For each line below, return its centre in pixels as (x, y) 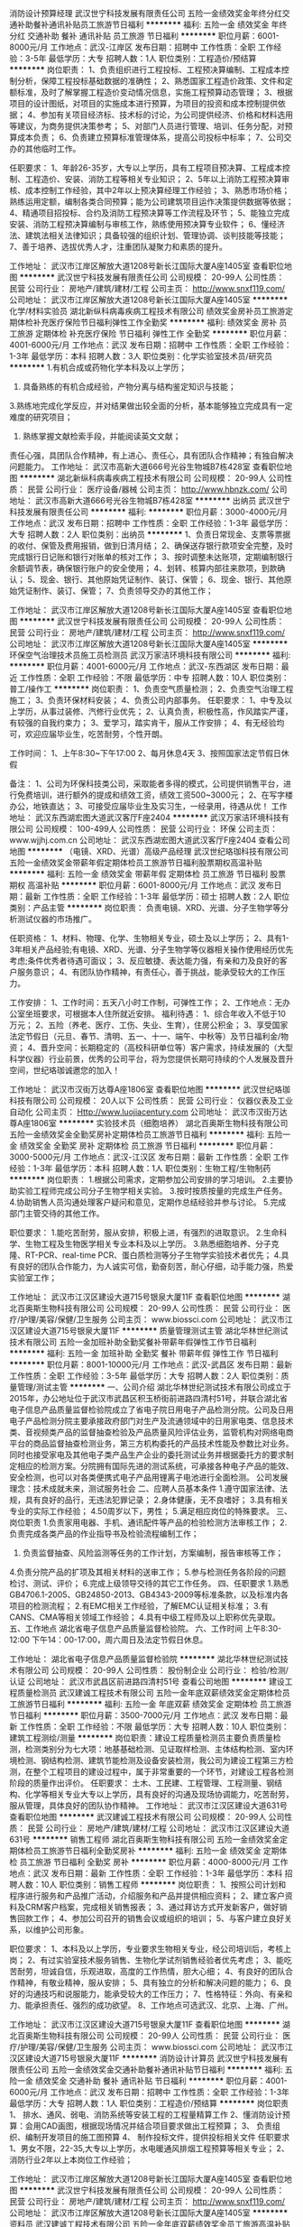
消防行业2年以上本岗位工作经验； (71, 2160)
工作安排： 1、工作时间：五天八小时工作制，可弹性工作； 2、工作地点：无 (146, 1003)
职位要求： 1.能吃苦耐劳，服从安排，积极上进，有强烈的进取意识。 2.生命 (144, 1233)
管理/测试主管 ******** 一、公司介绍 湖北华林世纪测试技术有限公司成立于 (154, 1387)
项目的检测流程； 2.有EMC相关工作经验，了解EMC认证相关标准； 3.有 (139, 1606)
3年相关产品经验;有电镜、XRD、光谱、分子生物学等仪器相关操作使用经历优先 (151, 949)
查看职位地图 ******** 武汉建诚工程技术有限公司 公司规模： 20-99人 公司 (147, 1817)
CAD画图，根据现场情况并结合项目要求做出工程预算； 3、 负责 (156, 2126)
